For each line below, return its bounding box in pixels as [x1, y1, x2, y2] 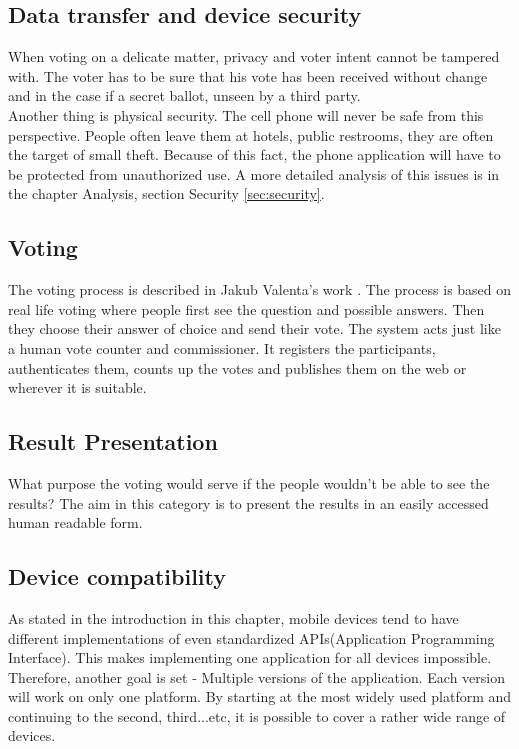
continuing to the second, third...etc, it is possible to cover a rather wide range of [8, 705, 506, 726]
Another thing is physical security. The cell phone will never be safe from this [8, 104, 484, 125]
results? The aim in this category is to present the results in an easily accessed [8, 492, 489, 513]
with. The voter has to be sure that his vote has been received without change [8, 65, 488, 86]
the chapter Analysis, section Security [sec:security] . [8, 183, 325, 204]
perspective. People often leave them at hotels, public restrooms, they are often [8, 124, 494, 145]
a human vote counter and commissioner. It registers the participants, [8, 337, 436, 358]
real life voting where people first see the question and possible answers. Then [8, 298, 485, 319]
